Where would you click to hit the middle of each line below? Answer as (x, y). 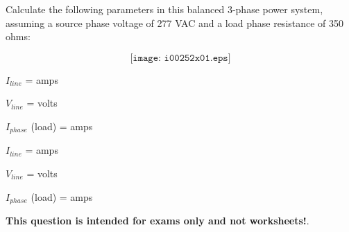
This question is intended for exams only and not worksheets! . (158, 221)
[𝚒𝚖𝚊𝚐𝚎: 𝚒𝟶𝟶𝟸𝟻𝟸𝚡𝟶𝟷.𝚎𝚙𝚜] (180, 58)
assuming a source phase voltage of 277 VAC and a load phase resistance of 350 (175, 23)
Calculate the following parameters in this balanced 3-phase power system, (164, 9)
